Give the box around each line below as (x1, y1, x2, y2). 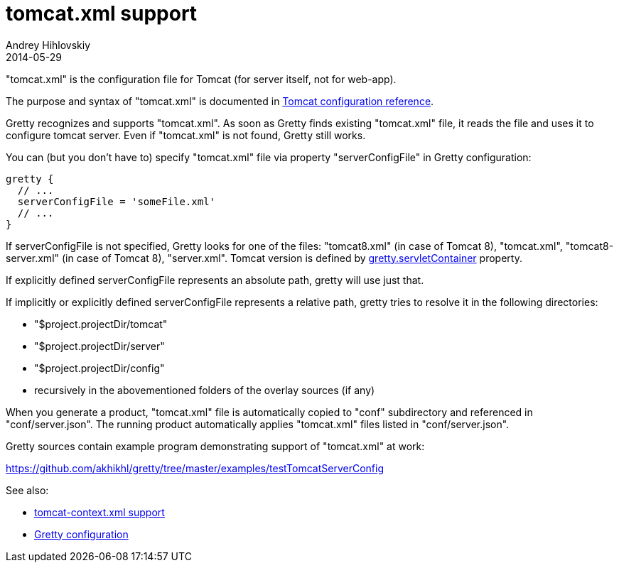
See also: (6, 484, 49, 496)
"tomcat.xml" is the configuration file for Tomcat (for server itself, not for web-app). (6, 72, 397, 85)
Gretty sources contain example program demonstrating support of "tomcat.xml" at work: (6, 439, 425, 452)
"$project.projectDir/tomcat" (34, 317, 168, 330)
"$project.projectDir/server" (34, 339, 165, 352)
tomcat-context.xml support (34, 506, 165, 518)
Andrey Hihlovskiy (6, 38, 91, 51)
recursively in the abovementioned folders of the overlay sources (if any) (34, 383, 375, 396)
